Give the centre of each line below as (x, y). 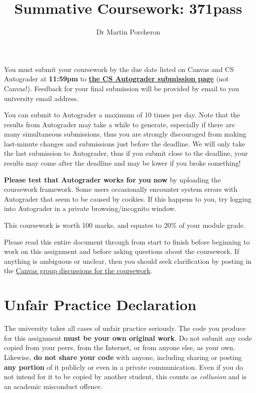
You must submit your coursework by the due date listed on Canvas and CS (119, 69)
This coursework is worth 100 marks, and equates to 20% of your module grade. (125, 225)
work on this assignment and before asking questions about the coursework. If (122, 251)
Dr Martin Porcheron (128, 32)
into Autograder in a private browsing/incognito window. (90, 208)
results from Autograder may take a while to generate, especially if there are (119, 124)
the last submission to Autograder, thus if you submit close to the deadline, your (126, 153)
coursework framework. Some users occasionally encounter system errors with (121, 189)
